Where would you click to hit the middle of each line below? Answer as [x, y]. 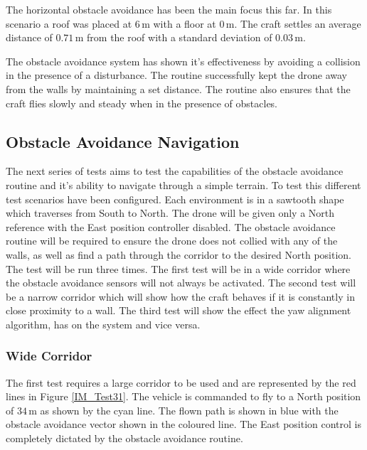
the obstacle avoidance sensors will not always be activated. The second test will [181, 283]
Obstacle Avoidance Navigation [123, 141]
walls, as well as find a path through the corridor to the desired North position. [179, 254]
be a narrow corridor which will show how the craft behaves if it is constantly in [180, 296]
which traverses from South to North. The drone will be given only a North [170, 213]
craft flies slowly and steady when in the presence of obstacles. [142, 103]
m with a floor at [179, 23]
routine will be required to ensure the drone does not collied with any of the [172, 241]
